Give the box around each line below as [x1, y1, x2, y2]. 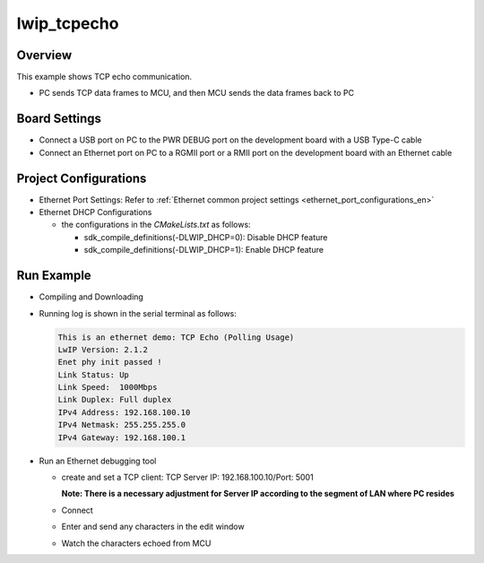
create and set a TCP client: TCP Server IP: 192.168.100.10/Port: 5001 [61, 472, 314, 482]
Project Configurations [16, 170, 147, 186]
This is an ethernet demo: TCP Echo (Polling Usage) [57, 332, 295, 342]
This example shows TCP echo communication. [16, 72, 193, 82]
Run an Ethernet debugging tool [39, 455, 157, 466]
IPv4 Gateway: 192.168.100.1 [57, 432, 186, 443]
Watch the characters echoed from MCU [61, 538, 212, 549]
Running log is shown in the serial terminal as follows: [39, 307, 237, 318]
